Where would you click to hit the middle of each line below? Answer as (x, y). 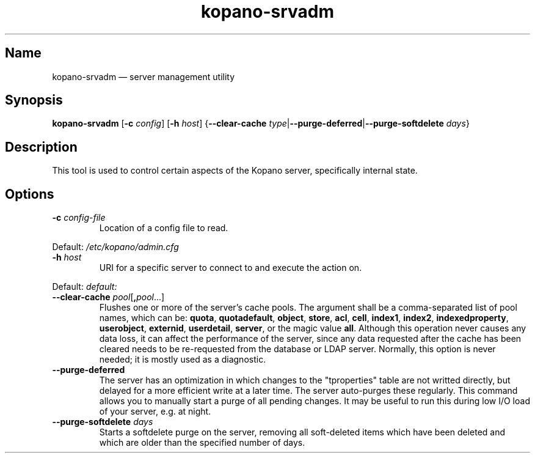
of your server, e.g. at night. (155, 412)
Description (41, 147)
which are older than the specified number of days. (202, 443)
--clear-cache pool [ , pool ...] (108, 297)
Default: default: (85, 287)
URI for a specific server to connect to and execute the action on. (231, 268)
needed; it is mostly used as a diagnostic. (183, 360)
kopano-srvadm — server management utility (144, 76)
